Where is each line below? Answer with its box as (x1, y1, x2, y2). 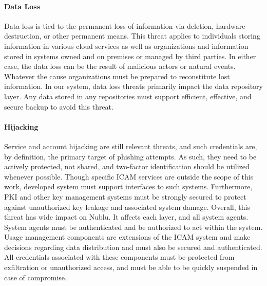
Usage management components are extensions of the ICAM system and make (4, 231, 251, 242)
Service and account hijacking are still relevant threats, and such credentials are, (4, 140, 257, 151)
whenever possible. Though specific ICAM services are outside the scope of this (4, 171, 254, 182)
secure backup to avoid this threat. (4, 101, 113, 112)
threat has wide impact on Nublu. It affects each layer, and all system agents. (4, 211, 249, 222)
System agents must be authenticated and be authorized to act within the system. (4, 221, 263, 232)
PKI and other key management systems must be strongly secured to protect (4, 191, 246, 202)
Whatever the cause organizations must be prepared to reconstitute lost (4, 70, 230, 81)
